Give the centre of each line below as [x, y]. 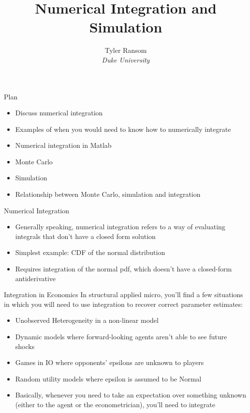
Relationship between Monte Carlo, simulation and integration [108, 194]
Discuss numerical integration [59, 113]
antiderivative [36, 278]
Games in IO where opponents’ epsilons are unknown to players [110, 362]
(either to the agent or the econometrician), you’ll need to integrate [115, 404]
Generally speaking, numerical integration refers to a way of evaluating [120, 227]
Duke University [126, 59]
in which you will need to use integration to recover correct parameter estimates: [123, 304]
